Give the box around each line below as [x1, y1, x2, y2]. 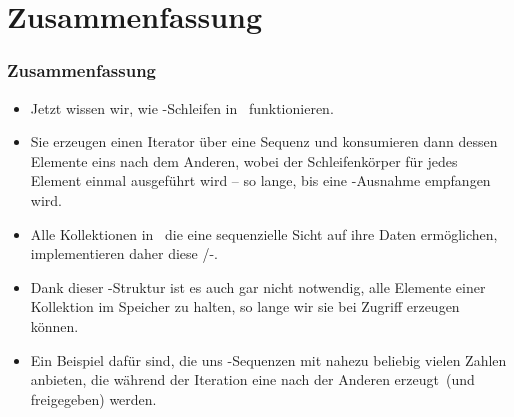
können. [30, 315, 79, 336]
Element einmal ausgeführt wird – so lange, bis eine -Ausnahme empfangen [30, 170, 491, 191]
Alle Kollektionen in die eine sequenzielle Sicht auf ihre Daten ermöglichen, [30, 223, 498, 244]
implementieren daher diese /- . [30, 243, 219, 264]
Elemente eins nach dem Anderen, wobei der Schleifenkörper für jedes [30, 150, 458, 171]
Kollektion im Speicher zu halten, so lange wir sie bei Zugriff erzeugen [30, 296, 460, 317]
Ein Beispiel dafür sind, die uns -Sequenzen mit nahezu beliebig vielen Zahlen [30, 349, 507, 370]
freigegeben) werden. [30, 388, 157, 409]
